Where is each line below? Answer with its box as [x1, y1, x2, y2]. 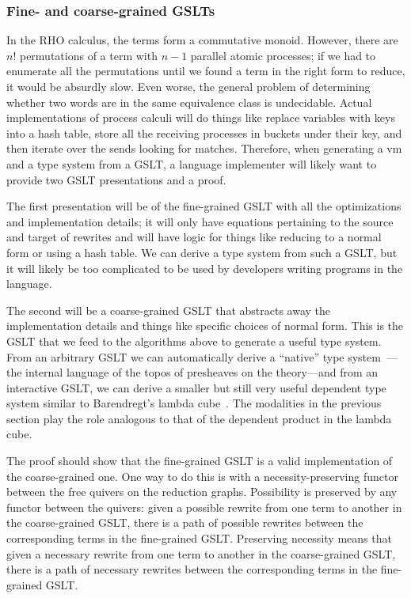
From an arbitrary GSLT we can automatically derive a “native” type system [6, 348, 381, 365]
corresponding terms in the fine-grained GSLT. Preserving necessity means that [6, 530, 392, 547]
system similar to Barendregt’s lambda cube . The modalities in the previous [6, 395, 382, 411]
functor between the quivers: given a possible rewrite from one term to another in [6, 498, 402, 515]
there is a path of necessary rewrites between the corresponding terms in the [6, 561, 378, 577]
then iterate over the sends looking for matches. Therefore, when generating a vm [6, 140, 402, 157]
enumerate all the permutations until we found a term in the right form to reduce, [6, 62, 405, 79]
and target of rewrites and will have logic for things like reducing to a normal [6, 229, 382, 245]
